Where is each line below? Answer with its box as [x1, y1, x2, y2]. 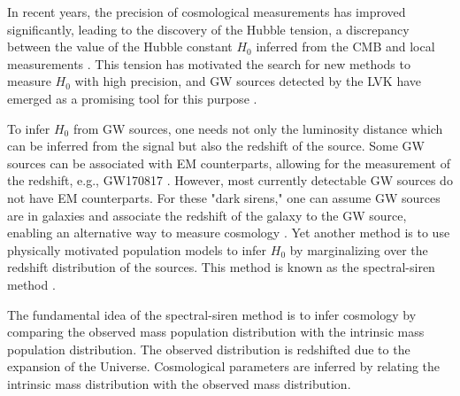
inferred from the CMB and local [256, 37, 435, 56]
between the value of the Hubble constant [7, 37, 233, 56]
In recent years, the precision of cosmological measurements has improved [7, 3, 406, 20]
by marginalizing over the [289, 240, 428, 259]
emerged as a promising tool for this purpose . [7, 89, 257, 107]
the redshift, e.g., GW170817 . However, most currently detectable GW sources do [7, 171, 453, 190]
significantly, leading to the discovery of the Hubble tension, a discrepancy [7, 19, 410, 38]
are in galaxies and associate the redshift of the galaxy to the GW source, [7, 206, 407, 224]
